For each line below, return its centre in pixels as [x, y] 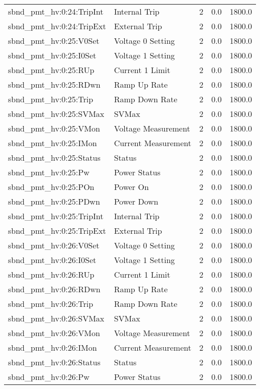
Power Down [136, 201]
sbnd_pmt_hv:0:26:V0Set [54, 245]
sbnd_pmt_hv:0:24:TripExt [57, 26]
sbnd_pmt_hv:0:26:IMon [53, 347]
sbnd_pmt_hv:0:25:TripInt [56, 216]
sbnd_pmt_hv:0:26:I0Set [52, 260]
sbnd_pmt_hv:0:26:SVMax [56, 318]
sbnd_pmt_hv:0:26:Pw [49, 377]
